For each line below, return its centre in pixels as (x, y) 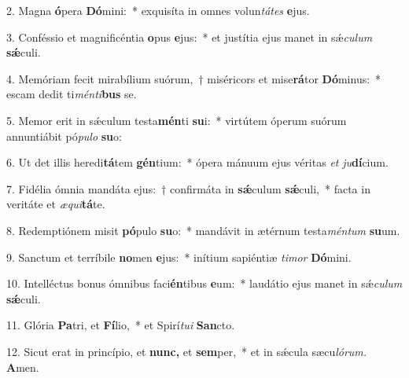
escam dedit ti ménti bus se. (72, 94)
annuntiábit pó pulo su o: (64, 136)
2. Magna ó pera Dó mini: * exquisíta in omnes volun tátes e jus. (158, 10)
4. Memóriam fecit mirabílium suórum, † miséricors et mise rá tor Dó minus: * (194, 78)
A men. (23, 367)
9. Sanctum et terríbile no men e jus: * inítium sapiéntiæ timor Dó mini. (179, 257)
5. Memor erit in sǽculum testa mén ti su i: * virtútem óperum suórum (177, 120)
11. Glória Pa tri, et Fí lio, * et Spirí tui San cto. (121, 325)
